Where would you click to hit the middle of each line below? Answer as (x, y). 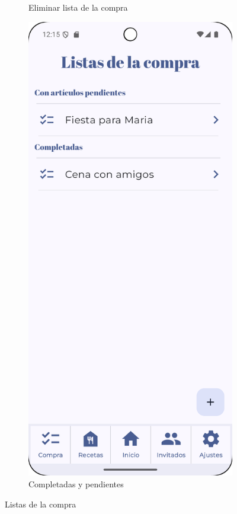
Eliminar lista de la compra (78, 7)
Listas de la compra (41, 504)
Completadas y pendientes (76, 483)
